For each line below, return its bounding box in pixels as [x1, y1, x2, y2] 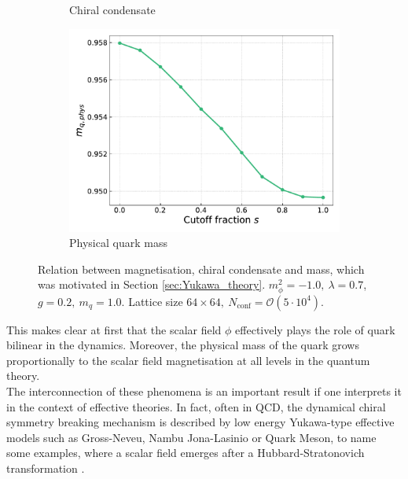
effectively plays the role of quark [235, 321, 395, 337]
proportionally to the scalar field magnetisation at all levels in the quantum [6, 352, 370, 368]
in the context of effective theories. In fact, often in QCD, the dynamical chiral [6, 398, 386, 415]
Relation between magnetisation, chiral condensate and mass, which [38, 260, 365, 277]
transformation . [6, 459, 85, 476]
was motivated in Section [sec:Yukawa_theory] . [38, 276, 266, 293]
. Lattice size [121, 293, 183, 309]
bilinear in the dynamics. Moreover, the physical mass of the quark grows [6, 337, 359, 353]
